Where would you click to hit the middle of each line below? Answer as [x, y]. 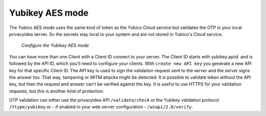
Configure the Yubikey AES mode [55, 45]
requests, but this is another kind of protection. [57, 91]
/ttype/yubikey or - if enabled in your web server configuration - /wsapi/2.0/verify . [101, 107]
